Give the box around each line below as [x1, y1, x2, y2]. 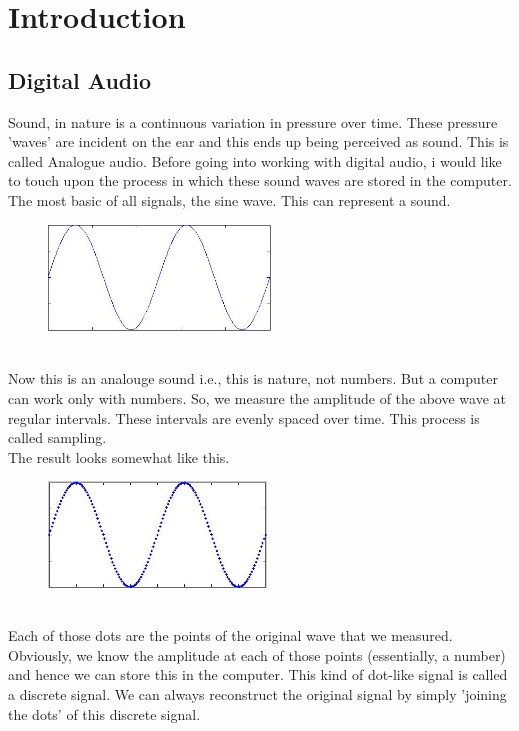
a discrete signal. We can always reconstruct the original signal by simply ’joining [8, 683, 507, 704]
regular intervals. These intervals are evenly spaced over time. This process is [8, 407, 480, 428]
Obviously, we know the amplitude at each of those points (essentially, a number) [8, 644, 506, 665]
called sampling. [8, 427, 107, 448]
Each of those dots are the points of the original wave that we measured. [8, 625, 453, 646]
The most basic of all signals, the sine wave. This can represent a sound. [8, 189, 451, 210]
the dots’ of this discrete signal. [8, 703, 201, 724]
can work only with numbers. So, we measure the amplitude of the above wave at [8, 387, 507, 408]
